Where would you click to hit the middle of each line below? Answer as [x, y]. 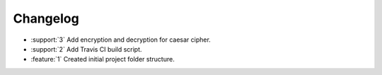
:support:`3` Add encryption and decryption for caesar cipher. [121, 40]
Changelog [46, 18]
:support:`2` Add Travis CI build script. [86, 49]
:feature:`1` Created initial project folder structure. [103, 59]
